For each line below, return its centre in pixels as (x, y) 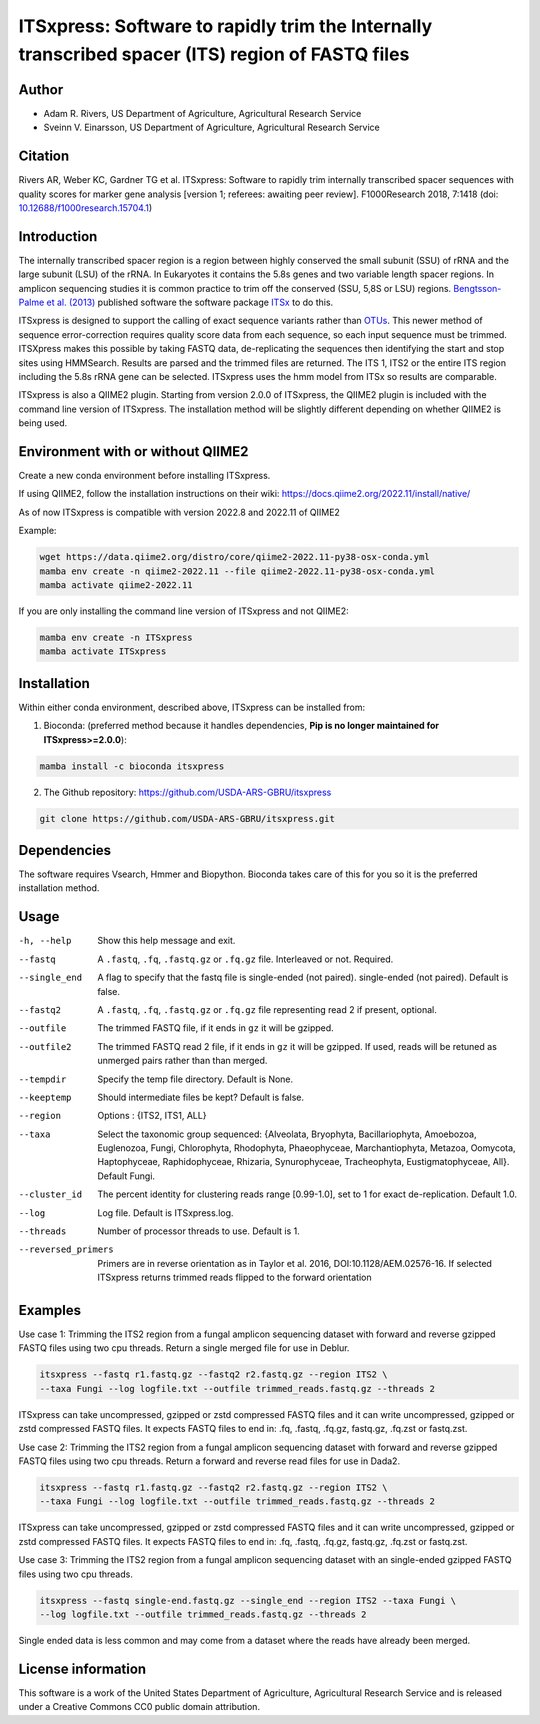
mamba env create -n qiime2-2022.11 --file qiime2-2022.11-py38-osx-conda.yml (237, 571)
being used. (43, 423)
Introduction (58, 236)
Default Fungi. (126, 1176)
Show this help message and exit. (166, 941)
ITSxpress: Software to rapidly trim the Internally (225, 26)
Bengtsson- (477, 288)
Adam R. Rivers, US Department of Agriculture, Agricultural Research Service (202, 113)
